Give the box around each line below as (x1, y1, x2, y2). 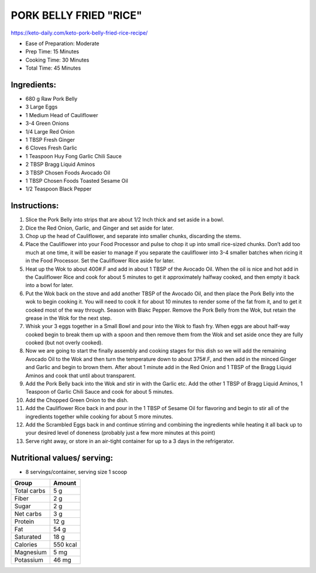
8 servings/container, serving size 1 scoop (25, 468, 128, 475)
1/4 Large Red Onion (25, 128, 75, 135)
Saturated (14, 533, 42, 541)
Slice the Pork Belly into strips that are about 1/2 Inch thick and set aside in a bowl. (25, 216, 225, 223)
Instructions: (11, 201, 59, 211)
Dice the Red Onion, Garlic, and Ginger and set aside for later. (25, 224, 174, 231)
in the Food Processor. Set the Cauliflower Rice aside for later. (25, 257, 175, 264)
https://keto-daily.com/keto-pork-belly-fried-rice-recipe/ (11, 29, 148, 36)
